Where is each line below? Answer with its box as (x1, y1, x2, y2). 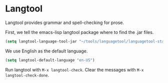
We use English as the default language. (5, 48, 88, 54)
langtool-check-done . (5, 72, 49, 78)
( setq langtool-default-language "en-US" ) (5, 57, 95, 62)
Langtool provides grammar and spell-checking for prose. (5, 19, 124, 25)
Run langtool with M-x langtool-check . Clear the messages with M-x (5, 66, 144, 72)
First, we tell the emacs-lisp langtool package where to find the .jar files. (5, 29, 154, 35)
